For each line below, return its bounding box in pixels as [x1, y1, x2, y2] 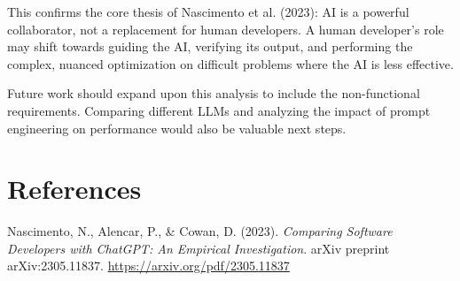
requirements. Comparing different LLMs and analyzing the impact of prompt [7, 101, 431, 119]
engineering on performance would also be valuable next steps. [7, 118, 347, 137]
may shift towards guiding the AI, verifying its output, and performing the [7, 37, 413, 56]
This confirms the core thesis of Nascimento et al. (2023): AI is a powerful [7, 3, 409, 20]
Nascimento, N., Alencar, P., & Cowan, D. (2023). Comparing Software [7, 222, 393, 240]
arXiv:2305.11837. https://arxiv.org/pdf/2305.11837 [7, 256, 290, 275]
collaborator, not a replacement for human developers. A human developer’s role [7, 19, 444, 38]
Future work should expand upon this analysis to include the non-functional [7, 84, 420, 103]
